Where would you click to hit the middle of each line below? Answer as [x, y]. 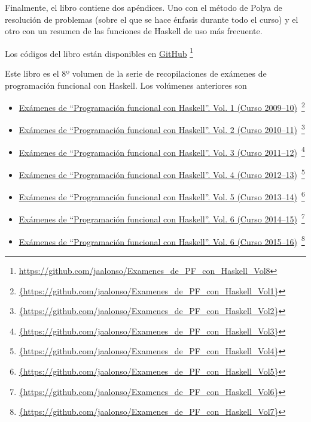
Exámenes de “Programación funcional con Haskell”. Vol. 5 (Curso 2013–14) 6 [162, 196]
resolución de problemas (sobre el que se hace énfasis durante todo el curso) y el [152, 19]
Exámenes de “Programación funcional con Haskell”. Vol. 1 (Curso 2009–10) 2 [162, 106]
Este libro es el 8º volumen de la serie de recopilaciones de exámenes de [136, 73]
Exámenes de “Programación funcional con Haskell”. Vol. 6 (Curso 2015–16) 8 [162, 240]
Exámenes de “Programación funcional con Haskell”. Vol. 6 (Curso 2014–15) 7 [162, 218]
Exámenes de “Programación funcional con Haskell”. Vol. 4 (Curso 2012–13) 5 [162, 173]
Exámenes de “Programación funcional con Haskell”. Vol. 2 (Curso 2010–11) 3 [162, 129]
